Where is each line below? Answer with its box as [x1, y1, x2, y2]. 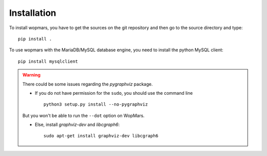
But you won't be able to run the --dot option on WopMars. [22, 113, 145, 118]
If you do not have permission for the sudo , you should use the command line [35, 90, 193, 96]
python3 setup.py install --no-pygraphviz [44, 102, 148, 107]
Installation [9, 7, 56, 18]
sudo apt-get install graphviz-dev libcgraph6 [44, 133, 158, 139]
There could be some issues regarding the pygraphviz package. [22, 81, 153, 87]
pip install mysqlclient [18, 58, 78, 64]
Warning [22, 72, 41, 78]
